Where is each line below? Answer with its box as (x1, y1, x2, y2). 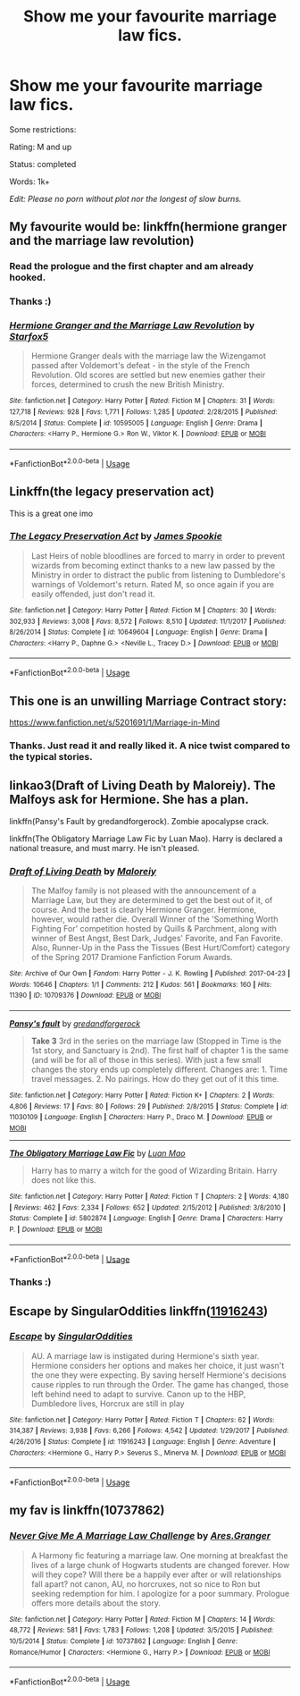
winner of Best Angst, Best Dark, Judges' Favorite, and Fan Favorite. (30, 932, 283, 943)
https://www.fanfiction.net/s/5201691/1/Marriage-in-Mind (9, 717, 221, 728)
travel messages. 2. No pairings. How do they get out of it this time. (30, 1073, 279, 1084)
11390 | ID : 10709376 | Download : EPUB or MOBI (9, 991, 162, 1000)
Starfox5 (9, 331, 49, 343)
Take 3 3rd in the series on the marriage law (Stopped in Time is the (30, 1035, 282, 1046)
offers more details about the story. (30, 1598, 162, 1608)
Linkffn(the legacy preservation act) (9, 485, 215, 500)
